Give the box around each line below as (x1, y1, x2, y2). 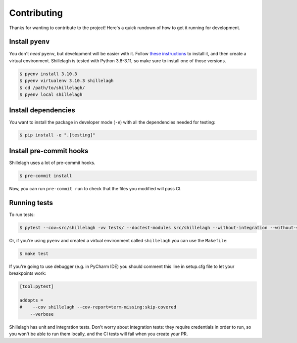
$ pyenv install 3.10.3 (19, 71, 78, 77)
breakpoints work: (9, 270, 47, 276)
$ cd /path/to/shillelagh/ (19, 85, 85, 90)
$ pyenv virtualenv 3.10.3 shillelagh (19, 78, 114, 84)
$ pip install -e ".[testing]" (19, 132, 96, 138)
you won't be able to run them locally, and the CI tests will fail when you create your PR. (9, 331, 188, 337)
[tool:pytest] (19, 284, 54, 289)
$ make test (19, 251, 49, 257)
